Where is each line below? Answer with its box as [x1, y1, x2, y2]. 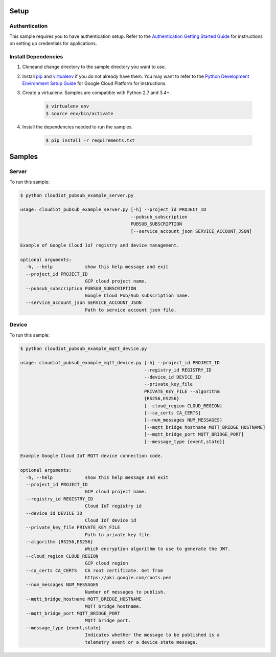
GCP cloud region [84, 560, 128, 566]
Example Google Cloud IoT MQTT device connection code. [20, 453, 164, 459]
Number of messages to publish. [84, 589, 166, 595]
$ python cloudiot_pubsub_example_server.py [20, 192, 134, 198]
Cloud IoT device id [84, 517, 136, 523]
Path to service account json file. [84, 307, 177, 313]
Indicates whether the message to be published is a [84, 632, 220, 638]
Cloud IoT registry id [84, 503, 142, 509]
